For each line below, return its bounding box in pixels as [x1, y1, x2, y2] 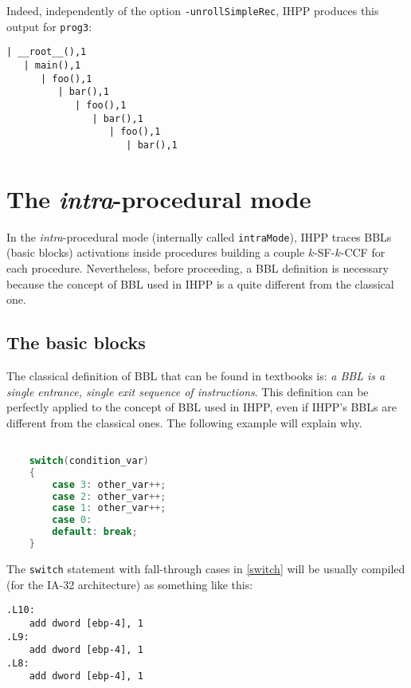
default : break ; [52, 526, 138, 538]
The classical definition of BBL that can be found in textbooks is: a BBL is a [6, 367, 386, 383]
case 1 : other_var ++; [52, 502, 166, 514]
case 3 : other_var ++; [52, 478, 166, 490]
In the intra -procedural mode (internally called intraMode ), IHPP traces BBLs [6, 228, 392, 245]
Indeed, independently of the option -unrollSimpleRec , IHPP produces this [6, 2, 379, 18]
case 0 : [52, 514, 92, 526]
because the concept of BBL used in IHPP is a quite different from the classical [6, 275, 394, 292]
